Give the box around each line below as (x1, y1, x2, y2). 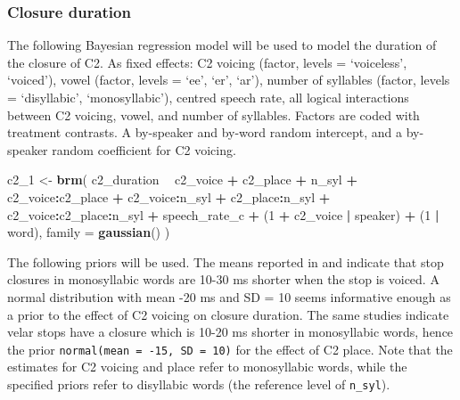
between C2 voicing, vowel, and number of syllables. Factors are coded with (7, 105, 420, 124)
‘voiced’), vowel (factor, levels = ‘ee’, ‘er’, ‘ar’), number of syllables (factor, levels (7, 70, 450, 89)
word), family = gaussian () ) (7, 223, 170, 241)
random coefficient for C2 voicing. (52, 140, 236, 159)
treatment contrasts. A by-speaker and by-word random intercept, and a (7, 123, 403, 142)
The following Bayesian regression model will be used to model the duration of (7, 36, 437, 54)
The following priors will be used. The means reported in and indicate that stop (7, 252, 444, 271)
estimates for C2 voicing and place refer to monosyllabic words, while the (7, 357, 407, 376)
